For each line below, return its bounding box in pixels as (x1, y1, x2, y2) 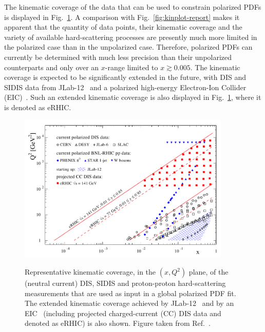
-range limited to (105, 61, 158, 72)
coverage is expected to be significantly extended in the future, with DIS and (4, 72, 246, 82)
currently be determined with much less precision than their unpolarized (4, 51, 232, 62)
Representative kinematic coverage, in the (25, 266, 156, 277)
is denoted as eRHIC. (4, 101, 71, 112)
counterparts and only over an (4, 61, 99, 72)
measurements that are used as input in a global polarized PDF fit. (25, 287, 236, 298)
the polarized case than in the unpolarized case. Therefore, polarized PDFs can (4, 42, 253, 52)
